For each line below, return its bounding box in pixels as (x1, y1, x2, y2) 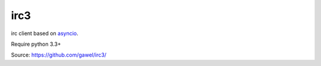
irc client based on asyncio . (11, 30, 78, 37)
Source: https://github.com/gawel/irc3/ (11, 51, 107, 59)
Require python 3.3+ (11, 40, 62, 48)
